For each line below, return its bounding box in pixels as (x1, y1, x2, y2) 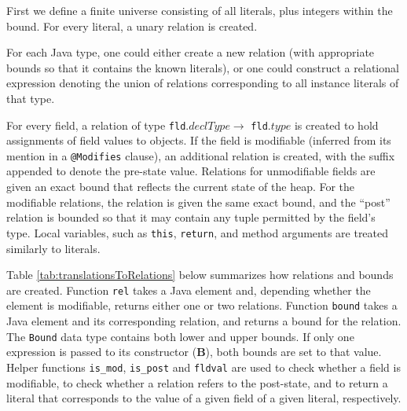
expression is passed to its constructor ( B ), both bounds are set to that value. (6, 343, 382, 360)
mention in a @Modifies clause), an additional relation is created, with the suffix (6, 147, 395, 163)
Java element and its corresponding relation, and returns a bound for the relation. (6, 313, 401, 328)
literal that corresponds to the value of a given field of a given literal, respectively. (6, 390, 401, 406)
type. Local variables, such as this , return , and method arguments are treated (6, 224, 389, 240)
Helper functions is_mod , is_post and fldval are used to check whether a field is (6, 358, 401, 375)
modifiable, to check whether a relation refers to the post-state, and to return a (6, 374, 388, 391)
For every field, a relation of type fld (6, 116, 186, 133)
